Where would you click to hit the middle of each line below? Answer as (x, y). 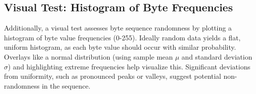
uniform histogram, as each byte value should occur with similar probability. (120, 47)
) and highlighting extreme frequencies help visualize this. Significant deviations (129, 66)
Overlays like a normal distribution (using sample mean (89, 56)
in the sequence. (66, 85)
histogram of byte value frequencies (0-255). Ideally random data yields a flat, (122, 37)
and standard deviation (217, 56)
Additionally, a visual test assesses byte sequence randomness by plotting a (118, 28)
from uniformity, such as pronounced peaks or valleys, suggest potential (113, 76)
